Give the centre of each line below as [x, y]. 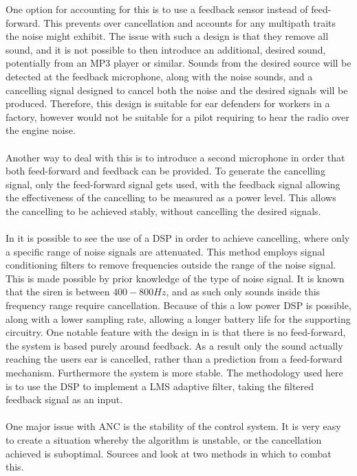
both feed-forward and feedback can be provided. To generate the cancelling [165, 171]
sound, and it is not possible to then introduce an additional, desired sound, [166, 49]
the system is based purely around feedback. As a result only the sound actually [174, 345]
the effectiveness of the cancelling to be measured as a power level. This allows [171, 197]
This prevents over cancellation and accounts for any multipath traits [190, 22]
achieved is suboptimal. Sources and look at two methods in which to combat [169, 453]
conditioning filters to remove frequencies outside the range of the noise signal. [171, 265]
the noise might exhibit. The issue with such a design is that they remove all [167, 36]
